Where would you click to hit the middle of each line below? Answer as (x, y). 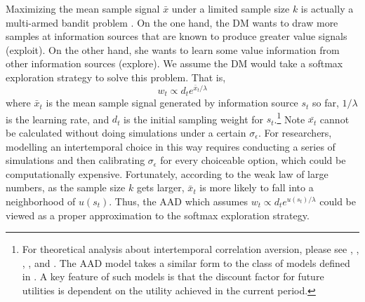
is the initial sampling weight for (194, 119)
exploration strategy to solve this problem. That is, (116, 77)
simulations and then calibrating (75, 160)
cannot (334, 119)
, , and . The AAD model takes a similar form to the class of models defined (186, 262)
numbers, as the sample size (66, 187)
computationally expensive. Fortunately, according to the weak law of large (167, 173)
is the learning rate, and (58, 119)
